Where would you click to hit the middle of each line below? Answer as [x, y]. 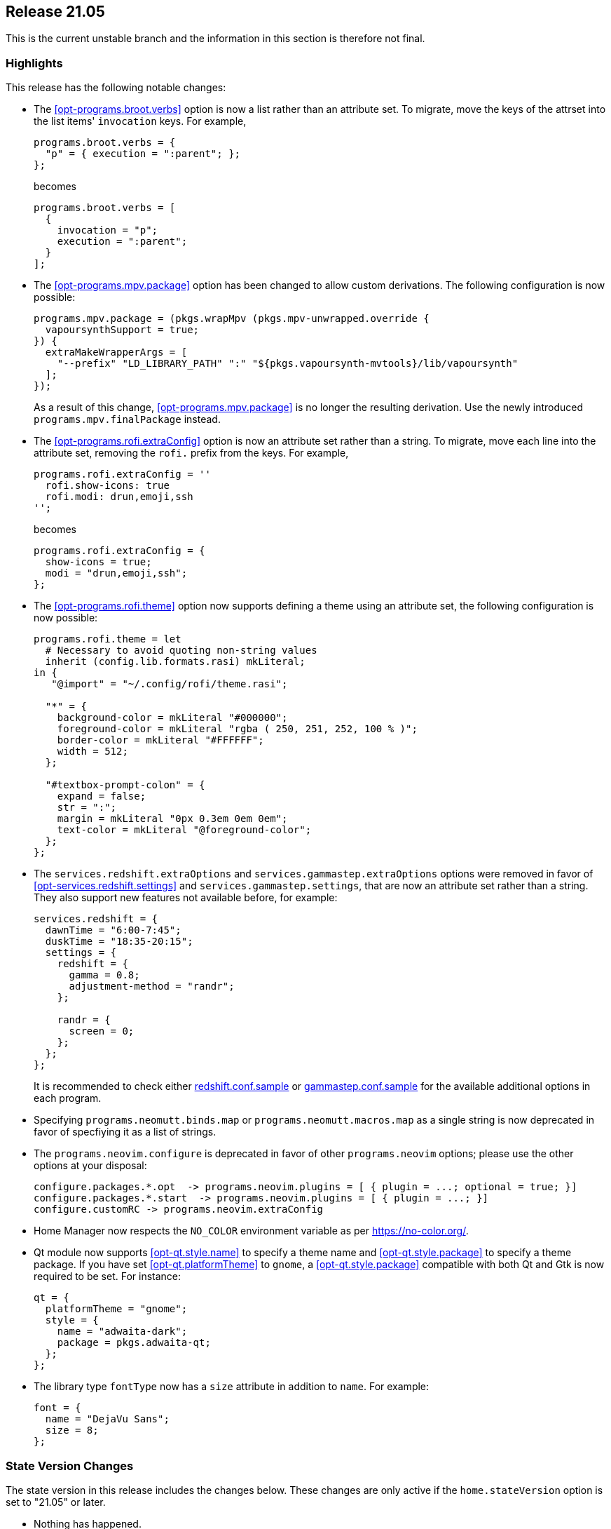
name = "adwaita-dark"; [122, 1332]
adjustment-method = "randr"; [152, 986]
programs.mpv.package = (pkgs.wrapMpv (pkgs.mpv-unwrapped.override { [232, 319]
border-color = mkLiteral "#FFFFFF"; [160, 740]
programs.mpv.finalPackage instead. [127, 419]
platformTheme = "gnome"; [116, 1309]
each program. [68, 1098]
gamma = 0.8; [104, 975]
